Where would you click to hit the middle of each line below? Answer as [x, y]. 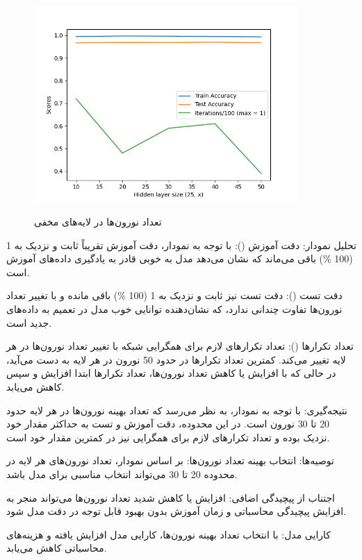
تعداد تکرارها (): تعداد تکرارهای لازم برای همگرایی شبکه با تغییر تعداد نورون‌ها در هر [180, 346]
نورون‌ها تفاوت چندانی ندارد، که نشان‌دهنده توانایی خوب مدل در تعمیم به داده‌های [174, 309]
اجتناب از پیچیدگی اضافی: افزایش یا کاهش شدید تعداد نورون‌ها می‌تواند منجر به [171, 497]
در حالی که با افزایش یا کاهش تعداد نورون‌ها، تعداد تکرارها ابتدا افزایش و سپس [171, 373]
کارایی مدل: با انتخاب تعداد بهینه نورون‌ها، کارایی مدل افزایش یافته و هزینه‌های [168, 534]
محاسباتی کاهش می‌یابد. [57, 548]
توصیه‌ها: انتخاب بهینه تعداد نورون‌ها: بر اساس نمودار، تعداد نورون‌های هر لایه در [170, 460]
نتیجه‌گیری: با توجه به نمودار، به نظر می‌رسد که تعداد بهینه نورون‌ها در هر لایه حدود [177, 410]
